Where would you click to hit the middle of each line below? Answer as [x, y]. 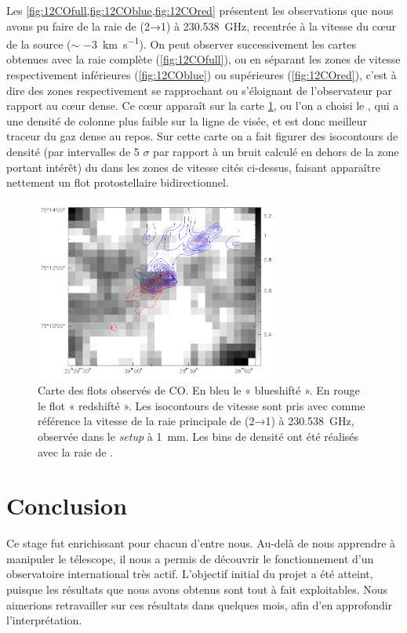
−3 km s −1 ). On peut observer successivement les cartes [220, 43]
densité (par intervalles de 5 [73, 151]
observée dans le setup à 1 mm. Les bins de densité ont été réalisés [198, 436]
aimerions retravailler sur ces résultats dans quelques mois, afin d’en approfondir [200, 604]
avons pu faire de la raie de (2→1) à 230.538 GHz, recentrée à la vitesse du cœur [202, 25]
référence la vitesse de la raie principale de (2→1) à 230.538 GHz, [196, 421]
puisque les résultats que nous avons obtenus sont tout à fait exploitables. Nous [197, 589]
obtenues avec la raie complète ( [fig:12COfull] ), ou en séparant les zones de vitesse [203, 59]
